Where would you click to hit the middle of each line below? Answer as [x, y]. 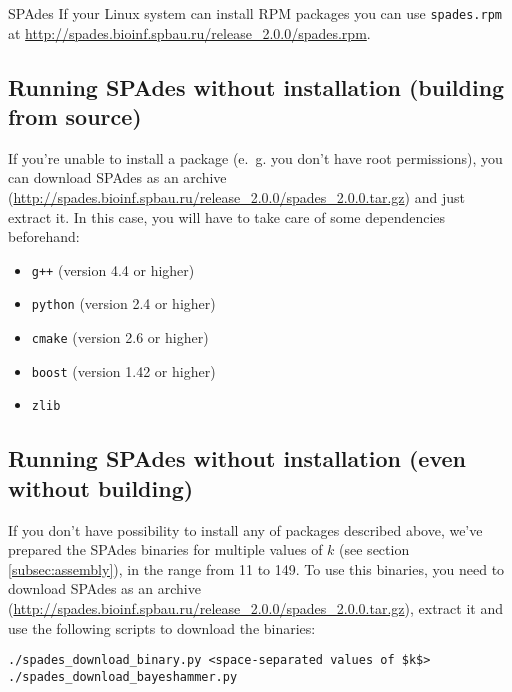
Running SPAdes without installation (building [256, 86]
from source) [75, 116]
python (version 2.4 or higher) [123, 303]
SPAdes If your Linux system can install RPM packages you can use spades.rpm [255, 13]
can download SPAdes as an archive [117, 177]
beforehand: [44, 236]
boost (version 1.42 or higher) [123, 370]
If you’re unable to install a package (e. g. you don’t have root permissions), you [255, 157]
